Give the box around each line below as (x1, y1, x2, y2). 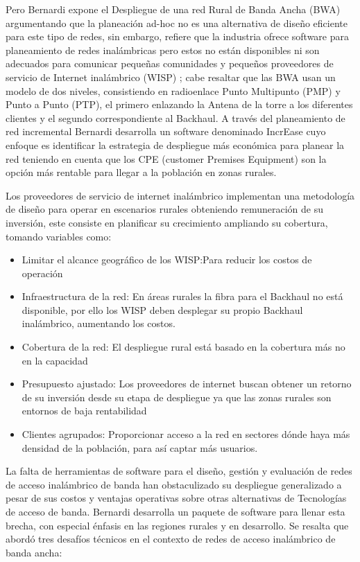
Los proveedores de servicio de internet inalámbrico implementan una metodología (6, 188, 355, 202)
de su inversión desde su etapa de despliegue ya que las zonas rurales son (22, 389, 332, 404)
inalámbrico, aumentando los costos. (22, 316, 175, 331)
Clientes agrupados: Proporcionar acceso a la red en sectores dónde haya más (22, 427, 350, 441)
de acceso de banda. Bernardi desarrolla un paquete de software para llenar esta (6, 504, 345, 518)
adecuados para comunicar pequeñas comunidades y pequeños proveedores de (6, 56, 334, 71)
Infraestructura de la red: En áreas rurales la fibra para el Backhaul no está (22, 289, 343, 304)
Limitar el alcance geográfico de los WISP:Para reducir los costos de (22, 252, 312, 267)
